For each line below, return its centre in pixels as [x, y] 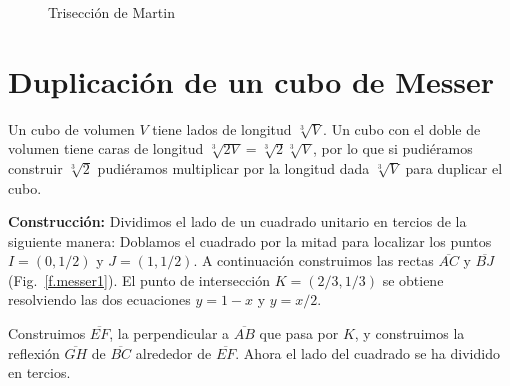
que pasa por [299, 333]
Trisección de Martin [111, 12]
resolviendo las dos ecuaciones [99, 299]
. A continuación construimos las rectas [313, 260]
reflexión [34, 352]
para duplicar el [454, 167]
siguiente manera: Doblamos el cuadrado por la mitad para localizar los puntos [250, 240]
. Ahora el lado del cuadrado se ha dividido [367, 352]
